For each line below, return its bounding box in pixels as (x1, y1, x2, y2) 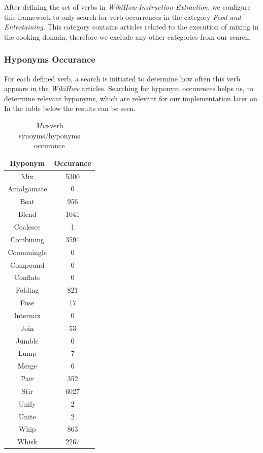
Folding (16, 285, 39, 295)
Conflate (14, 272, 41, 282)
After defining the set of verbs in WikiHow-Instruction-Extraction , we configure (4, 2, 251, 12)
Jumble (16, 335, 39, 346)
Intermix (14, 309, 41, 320)
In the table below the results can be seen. (4, 103, 136, 114)
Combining (10, 234, 44, 244)
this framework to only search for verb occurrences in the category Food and (4, 11, 241, 22)
